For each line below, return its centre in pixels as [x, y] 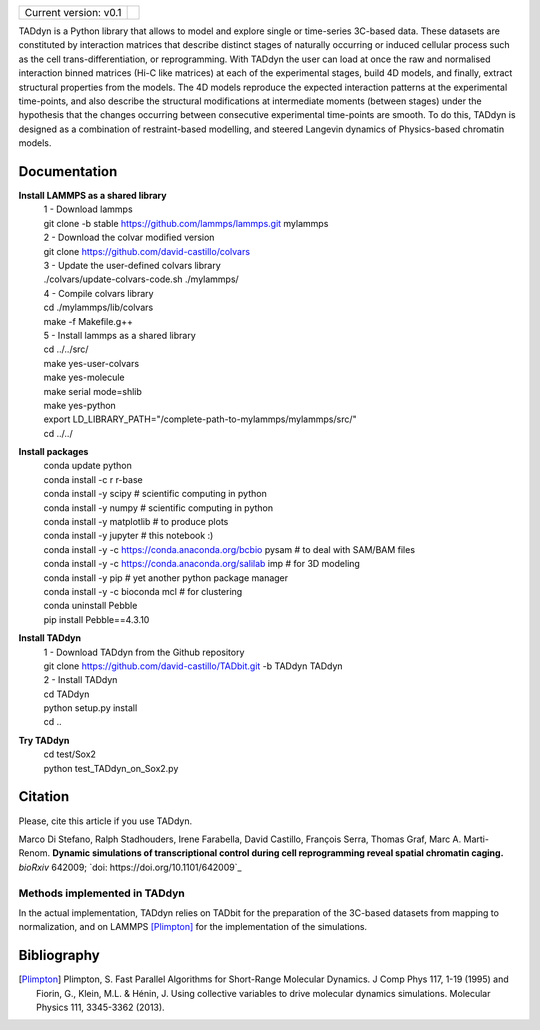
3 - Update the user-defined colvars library [132, 265]
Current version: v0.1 [73, 12]
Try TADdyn [44, 740]
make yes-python [80, 405]
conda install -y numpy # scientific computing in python [158, 507]
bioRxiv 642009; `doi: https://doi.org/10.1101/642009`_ [130, 867]
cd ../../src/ [66, 349]
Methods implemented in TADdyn [101, 893]
